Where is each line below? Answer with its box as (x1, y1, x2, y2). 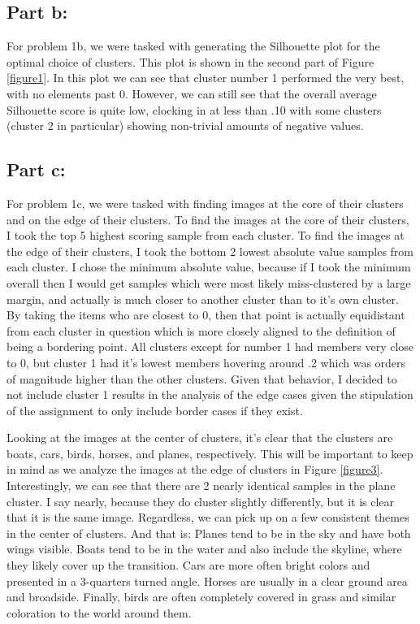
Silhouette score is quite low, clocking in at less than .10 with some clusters (6, 101, 382, 118)
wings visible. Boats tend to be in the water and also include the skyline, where (6, 540, 402, 557)
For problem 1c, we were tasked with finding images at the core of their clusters (6, 194, 404, 211)
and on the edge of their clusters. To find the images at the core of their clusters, (6, 210, 409, 227)
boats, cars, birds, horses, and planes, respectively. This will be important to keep (6, 444, 414, 461)
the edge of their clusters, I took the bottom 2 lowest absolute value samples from (6, 242, 414, 259)
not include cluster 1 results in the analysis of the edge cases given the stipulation (6, 386, 414, 403)
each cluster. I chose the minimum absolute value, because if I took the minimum (6, 258, 411, 275)
